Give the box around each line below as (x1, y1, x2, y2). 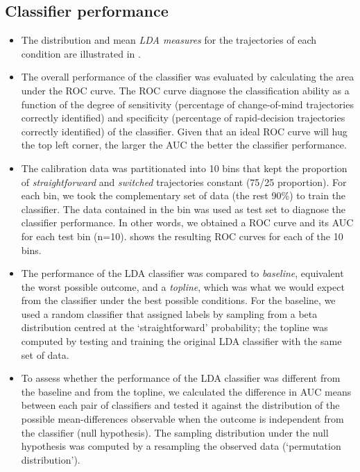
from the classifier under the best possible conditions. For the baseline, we (21, 293, 336, 307)
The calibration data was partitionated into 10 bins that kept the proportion (21, 160, 348, 175)
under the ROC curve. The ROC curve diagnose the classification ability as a (21, 83, 350, 97)
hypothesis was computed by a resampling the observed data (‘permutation (21, 439, 341, 453)
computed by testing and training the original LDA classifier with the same (21, 334, 342, 348)
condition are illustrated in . (21, 46, 141, 60)
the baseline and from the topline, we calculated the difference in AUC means (21, 384, 352, 398)
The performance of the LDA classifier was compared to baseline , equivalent (21, 266, 344, 280)
